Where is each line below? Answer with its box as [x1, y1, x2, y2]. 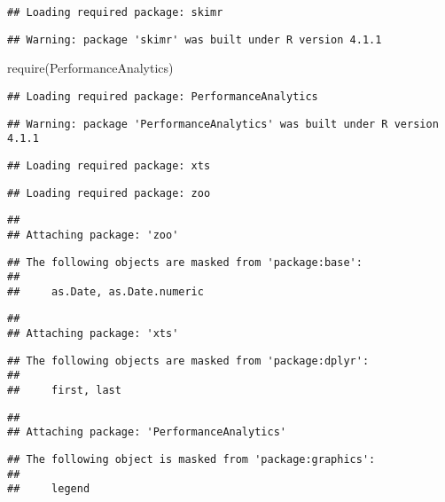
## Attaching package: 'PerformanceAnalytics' [7, 426, 286, 439]
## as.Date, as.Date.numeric [7, 285, 204, 298]
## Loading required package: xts [7, 159, 211, 172]
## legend [7, 482, 90, 496]
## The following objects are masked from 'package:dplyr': [7, 354, 370, 367]
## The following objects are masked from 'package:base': [7, 255, 363, 269]
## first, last [7, 384, 121, 397]
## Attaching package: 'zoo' [7, 228, 179, 241]
